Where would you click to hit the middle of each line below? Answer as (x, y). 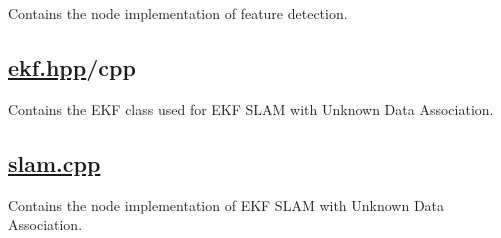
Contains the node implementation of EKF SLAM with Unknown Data (226, 204)
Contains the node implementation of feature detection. (178, 13)
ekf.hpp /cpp (72, 66)
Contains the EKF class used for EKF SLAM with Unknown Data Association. (251, 108)
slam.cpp (54, 162)
